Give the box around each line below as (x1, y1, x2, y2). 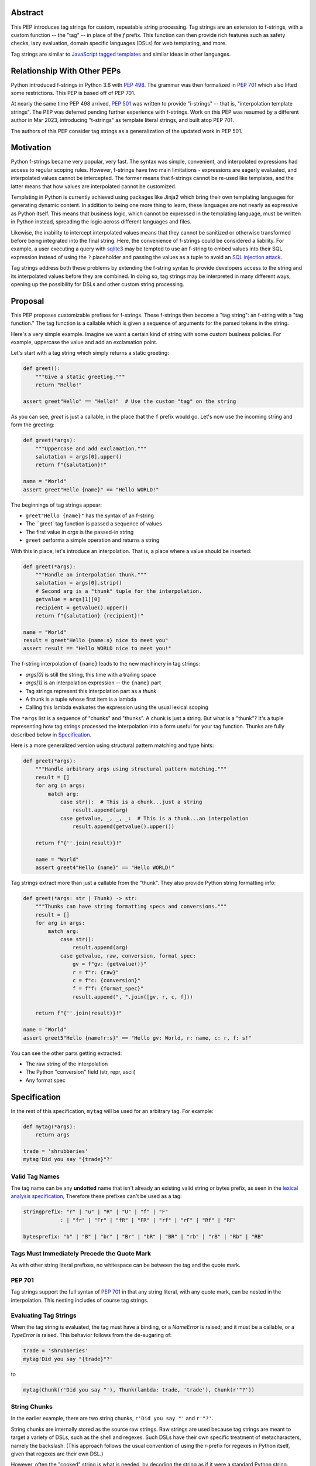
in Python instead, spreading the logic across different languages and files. (11, 218, 191, 225)
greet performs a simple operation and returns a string (25, 537, 160, 544)
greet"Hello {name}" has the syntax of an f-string (25, 512, 154, 519)
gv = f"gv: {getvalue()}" (72, 961, 147, 968)
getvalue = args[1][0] (35, 596, 101, 603)
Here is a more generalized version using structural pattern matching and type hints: (11, 742, 214, 749)
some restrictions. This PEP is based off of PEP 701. (11, 89, 136, 96)
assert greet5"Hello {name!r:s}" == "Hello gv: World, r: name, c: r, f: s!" (23, 1034, 252, 1041)
